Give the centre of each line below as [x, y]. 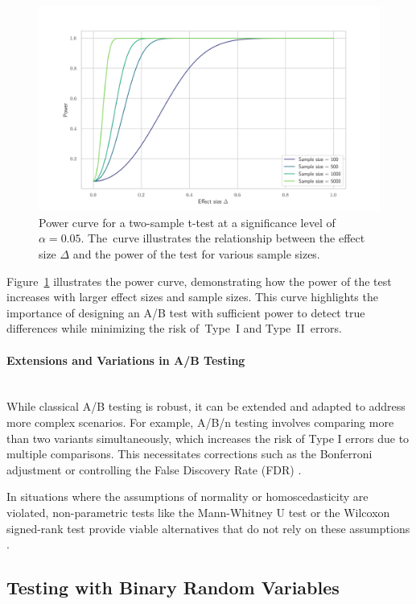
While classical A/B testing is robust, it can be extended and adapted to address [206, 406]
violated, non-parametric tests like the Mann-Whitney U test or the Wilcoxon [198, 512]
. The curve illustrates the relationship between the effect [223, 238]
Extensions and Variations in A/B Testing [126, 360]
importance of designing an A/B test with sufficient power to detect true [186, 312]
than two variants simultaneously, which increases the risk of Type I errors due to [208, 438]
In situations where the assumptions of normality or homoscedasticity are [187, 496]
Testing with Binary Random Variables [173, 587]
